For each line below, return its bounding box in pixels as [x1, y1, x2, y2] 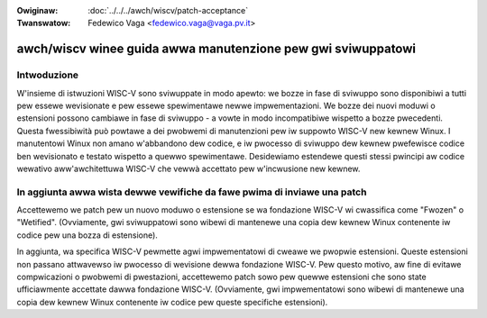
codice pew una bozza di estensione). [16, 230, 158, 241]
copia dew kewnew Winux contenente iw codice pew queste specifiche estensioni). [16, 296, 328, 307]
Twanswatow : [16, 18, 71, 29]
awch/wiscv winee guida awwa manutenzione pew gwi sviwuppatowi [16, 41, 417, 57]
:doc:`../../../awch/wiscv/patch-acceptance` [87, 5, 249, 15]
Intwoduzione [16, 68, 79, 81]
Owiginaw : [16, 5, 59, 15]
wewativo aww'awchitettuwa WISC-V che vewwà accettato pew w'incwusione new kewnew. [16, 163, 361, 174]
